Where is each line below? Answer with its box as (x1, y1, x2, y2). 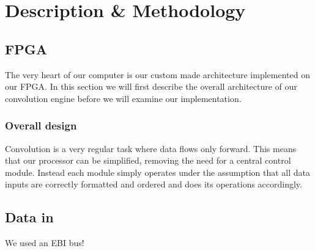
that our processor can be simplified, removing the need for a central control (5, 154, 291, 167)
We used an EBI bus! (5, 236, 84, 249)
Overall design (5, 118, 77, 133)
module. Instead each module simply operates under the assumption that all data (5, 166, 311, 178)
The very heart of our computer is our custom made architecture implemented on (5, 68, 310, 81)
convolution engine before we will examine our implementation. (5, 92, 242, 104)
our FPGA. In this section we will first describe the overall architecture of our (5, 80, 297, 93)
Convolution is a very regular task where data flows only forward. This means (5, 142, 297, 155)
